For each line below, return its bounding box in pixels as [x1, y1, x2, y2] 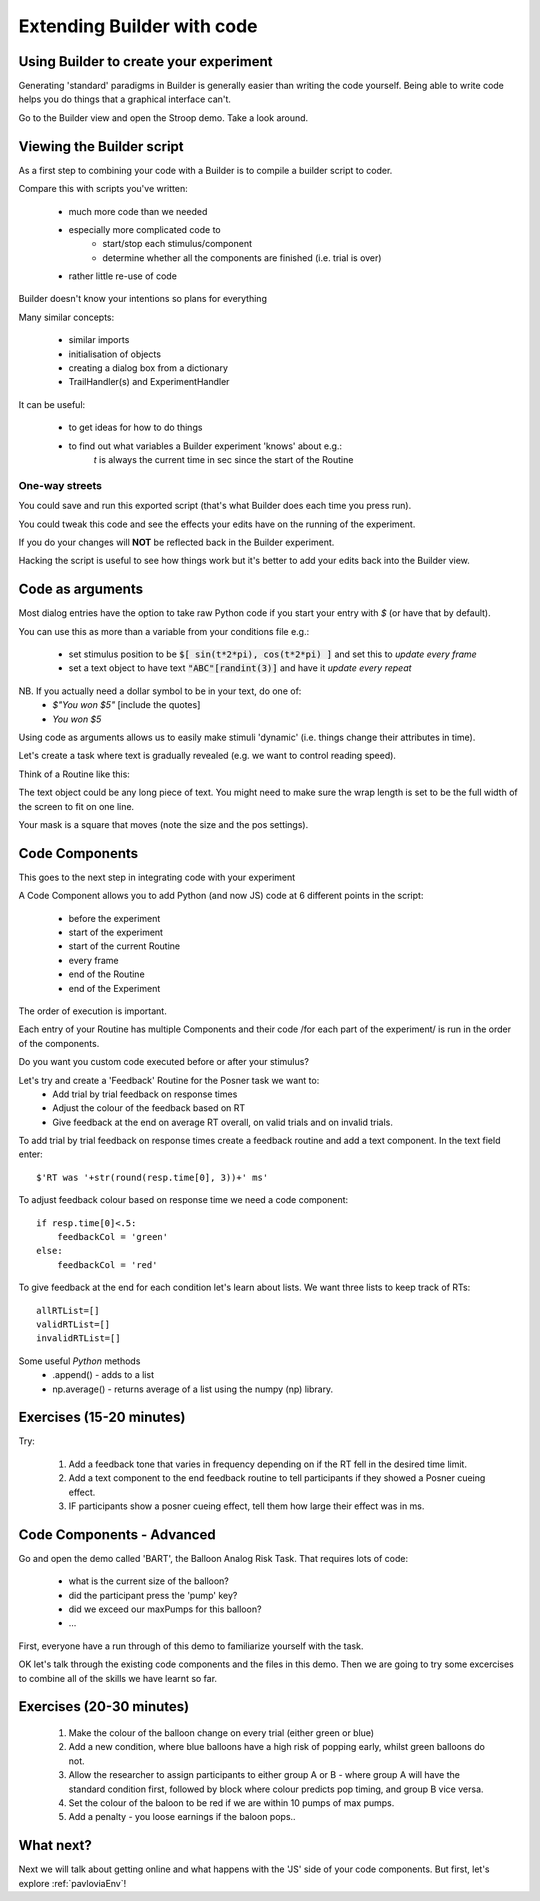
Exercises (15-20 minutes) [18, 1409, 186, 1426]
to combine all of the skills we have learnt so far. [18, 1672, 218, 1684]
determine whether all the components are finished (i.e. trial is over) [102, 251, 382, 264]
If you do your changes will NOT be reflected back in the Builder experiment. [18, 536, 335, 548]
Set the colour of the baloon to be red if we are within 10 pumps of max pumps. [68, 1797, 395, 1809]
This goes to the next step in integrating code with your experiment [18, 871, 296, 883]
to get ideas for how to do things [68, 421, 203, 434]
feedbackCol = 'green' [56, 1231, 169, 1243]
